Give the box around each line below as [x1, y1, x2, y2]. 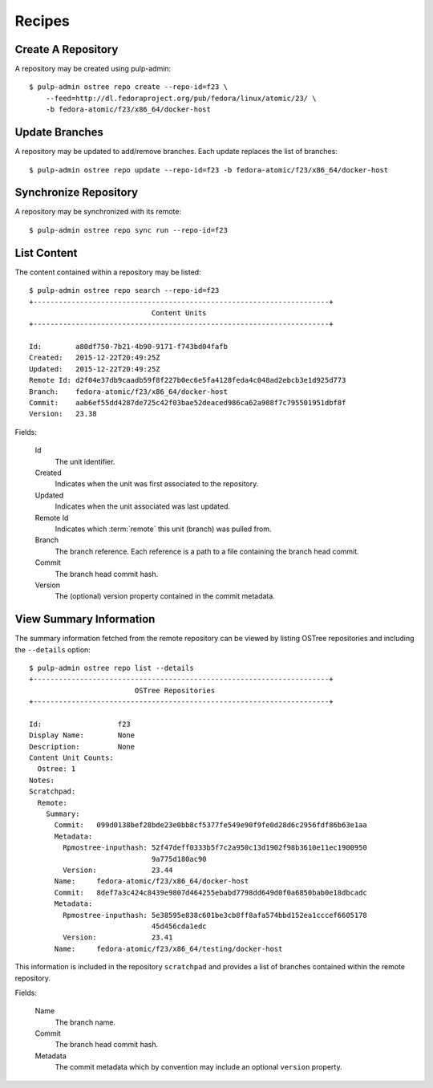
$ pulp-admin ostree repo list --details [29, 663, 194, 672]
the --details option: [14, 644, 91, 654]
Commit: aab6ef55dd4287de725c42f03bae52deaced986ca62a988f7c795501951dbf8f [29, 398, 346, 408]
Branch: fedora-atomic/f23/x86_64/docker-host [29, 387, 229, 396]
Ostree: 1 [37, 765, 76, 773]
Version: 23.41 [63, 933, 173, 942]
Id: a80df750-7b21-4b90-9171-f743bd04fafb [29, 342, 229, 351]
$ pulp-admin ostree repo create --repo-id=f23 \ [29, 83, 229, 91]
